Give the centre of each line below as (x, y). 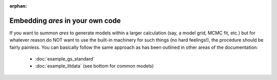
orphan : (18, 6)
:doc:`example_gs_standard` (65, 59)
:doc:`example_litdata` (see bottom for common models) (94, 66)
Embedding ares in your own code (65, 21)
